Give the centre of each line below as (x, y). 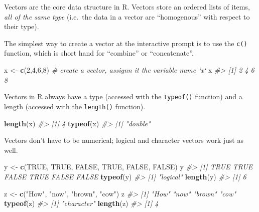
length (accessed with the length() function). (75, 106)
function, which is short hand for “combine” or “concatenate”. (99, 53)
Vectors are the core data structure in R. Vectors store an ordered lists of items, (127, 7)
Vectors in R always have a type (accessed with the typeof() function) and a (123, 96)
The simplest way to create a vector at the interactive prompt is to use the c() (126, 43)
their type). (22, 26)
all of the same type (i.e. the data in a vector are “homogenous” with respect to (127, 16)
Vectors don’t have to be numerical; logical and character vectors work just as (124, 140)
